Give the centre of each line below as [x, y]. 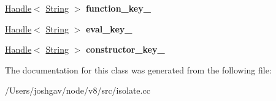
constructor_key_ [125, 49]
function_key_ [118, 8]
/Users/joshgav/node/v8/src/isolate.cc [78, 90]
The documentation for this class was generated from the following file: [138, 69]
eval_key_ [109, 28]
